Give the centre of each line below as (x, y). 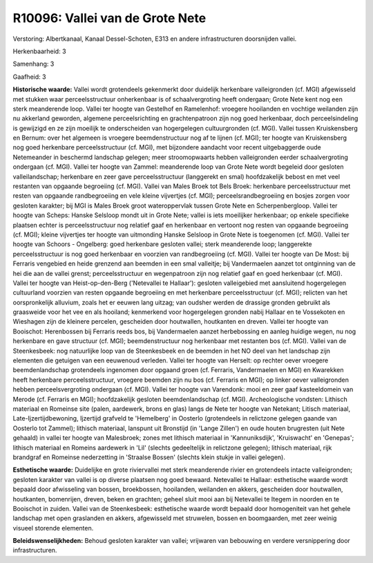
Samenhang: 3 (34, 64)
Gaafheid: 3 (29, 77)
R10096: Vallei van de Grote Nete (109, 18)
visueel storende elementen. (53, 528)
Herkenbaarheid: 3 (39, 51)
